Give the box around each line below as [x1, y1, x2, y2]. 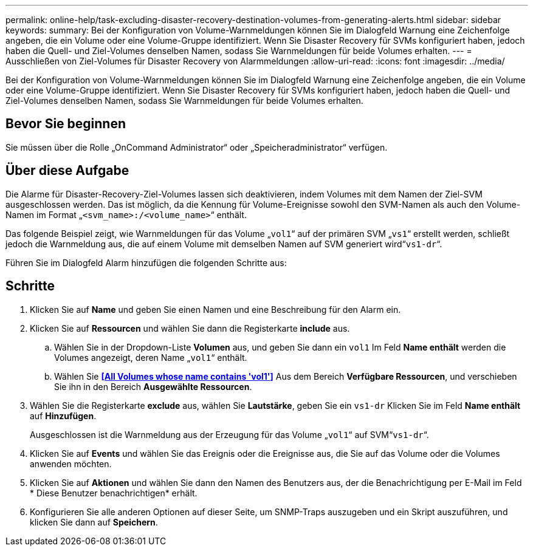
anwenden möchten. [30, 458, 112, 469]
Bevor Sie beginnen [5, 116, 126, 132]
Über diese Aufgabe [5, 163, 129, 179]
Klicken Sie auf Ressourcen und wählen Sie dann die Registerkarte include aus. [30, 323, 350, 334]
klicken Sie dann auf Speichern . [30, 516, 158, 527]
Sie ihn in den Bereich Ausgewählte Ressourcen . [54, 381, 252, 392]
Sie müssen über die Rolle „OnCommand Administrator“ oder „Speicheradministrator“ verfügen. [5, 142, 388, 152]
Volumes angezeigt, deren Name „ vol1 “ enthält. [54, 352, 247, 363]
